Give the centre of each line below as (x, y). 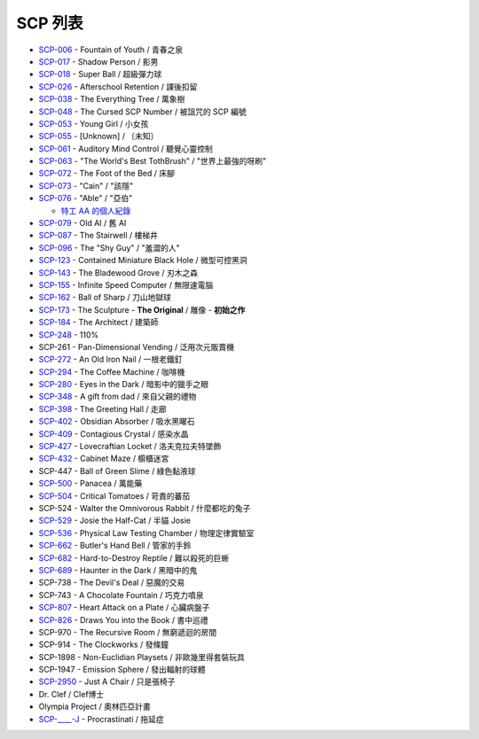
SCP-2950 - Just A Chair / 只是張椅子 (107, 681)
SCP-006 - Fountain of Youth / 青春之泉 (111, 50)
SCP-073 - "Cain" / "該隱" (86, 185)
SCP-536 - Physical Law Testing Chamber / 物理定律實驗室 (146, 533)
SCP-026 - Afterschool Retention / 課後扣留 (118, 86)
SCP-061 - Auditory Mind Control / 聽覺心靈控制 (126, 148)
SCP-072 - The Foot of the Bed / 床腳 (107, 174)
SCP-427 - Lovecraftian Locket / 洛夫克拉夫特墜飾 (130, 447)
